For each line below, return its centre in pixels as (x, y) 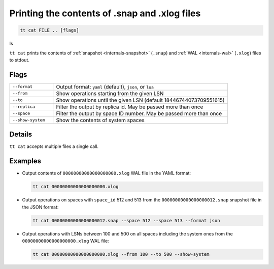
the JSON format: (40, 207)
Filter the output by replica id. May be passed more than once (130, 107)
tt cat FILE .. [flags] (50, 30)
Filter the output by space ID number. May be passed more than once (139, 113)
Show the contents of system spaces (100, 120)
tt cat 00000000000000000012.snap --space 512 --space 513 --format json (126, 220)
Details (21, 134)
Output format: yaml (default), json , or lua (105, 86)
